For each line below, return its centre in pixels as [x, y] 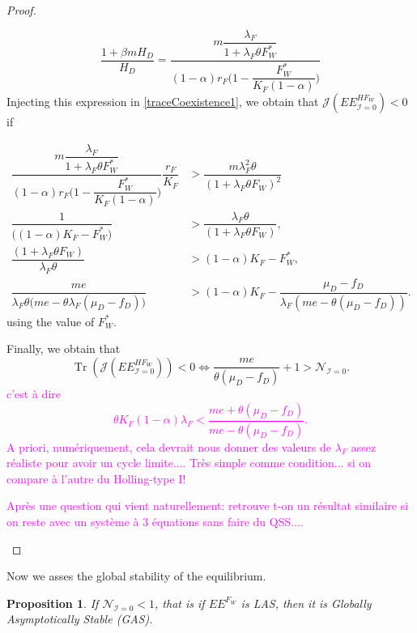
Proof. [21, 10]
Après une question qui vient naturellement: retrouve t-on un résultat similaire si [208, 506]
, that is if [180, 603]
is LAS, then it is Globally [306, 603]
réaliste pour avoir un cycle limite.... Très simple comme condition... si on [189, 463]
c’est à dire [34, 394]
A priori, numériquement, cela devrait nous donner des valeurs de [169, 446]
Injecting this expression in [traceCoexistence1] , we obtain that [163, 102]
